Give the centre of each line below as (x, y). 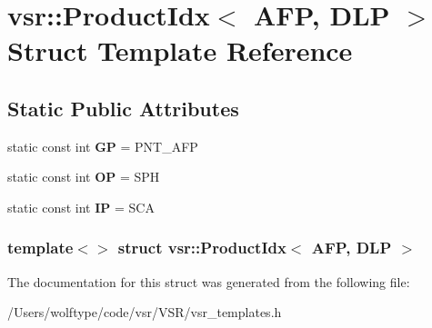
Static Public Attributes (123, 108)
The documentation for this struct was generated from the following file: (209, 281)
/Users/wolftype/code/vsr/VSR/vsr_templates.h (145, 312)
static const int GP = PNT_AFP (103, 146)
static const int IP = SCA (81, 207)
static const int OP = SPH (84, 177)
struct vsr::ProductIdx (202, 248)
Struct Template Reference (180, 50)
